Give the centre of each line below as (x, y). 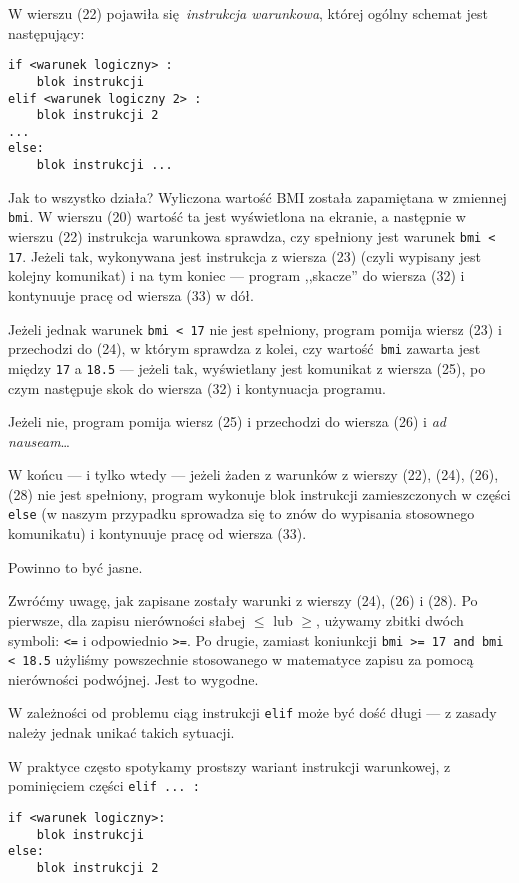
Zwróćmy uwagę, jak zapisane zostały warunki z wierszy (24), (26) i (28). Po (243, 600)
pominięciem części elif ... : (104, 785)
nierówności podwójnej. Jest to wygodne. (133, 678)
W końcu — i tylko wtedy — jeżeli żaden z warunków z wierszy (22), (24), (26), (253, 474)
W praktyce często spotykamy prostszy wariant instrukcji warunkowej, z (229, 765)
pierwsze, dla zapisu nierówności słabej (127, 619)
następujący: (46, 32)
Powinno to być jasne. (75, 566)
